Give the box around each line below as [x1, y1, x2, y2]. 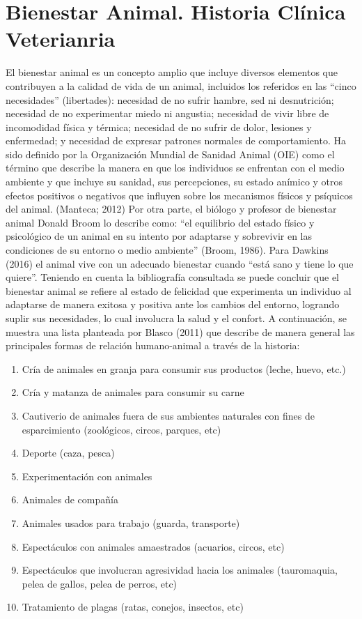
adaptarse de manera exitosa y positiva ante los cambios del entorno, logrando [6, 297, 340, 312]
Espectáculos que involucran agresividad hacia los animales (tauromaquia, [22, 563, 338, 577]
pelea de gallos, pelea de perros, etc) [22, 576, 178, 590]
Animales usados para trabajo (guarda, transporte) [22, 515, 240, 530]
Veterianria [6, 24, 116, 53]
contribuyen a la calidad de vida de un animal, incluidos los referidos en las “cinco [6, 78, 356, 93]
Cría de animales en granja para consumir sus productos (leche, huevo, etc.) [22, 361, 346, 376]
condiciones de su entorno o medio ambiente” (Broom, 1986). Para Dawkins [6, 243, 329, 257]
